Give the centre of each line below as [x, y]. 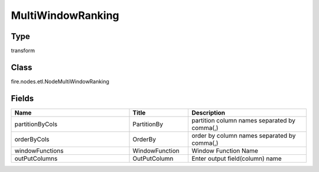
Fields [22, 98]
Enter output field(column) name [237, 158]
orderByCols [32, 139]
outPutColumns [36, 158]
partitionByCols [36, 124]
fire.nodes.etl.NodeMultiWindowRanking [60, 81]
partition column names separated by [243, 120]
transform [23, 51]
